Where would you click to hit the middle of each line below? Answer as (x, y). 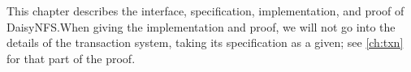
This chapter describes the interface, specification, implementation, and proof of (205, 11)
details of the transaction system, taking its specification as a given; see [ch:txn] (205, 42)
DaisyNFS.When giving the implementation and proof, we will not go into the (201, 26)
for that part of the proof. (71, 58)
